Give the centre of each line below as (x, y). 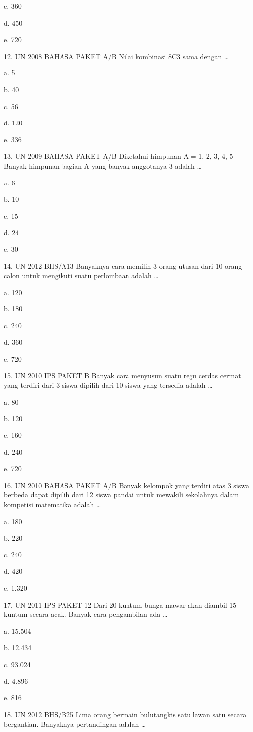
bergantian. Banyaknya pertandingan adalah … (75, 724)
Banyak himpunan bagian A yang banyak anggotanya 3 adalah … (103, 165)
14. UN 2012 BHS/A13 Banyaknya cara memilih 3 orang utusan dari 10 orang (123, 266)
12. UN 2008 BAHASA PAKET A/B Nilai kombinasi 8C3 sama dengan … (117, 56)
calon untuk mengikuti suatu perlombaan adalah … (81, 275)
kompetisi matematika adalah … (53, 504)
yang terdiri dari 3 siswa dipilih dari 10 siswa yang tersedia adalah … (108, 385)
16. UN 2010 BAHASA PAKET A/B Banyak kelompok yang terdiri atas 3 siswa (126, 485)
